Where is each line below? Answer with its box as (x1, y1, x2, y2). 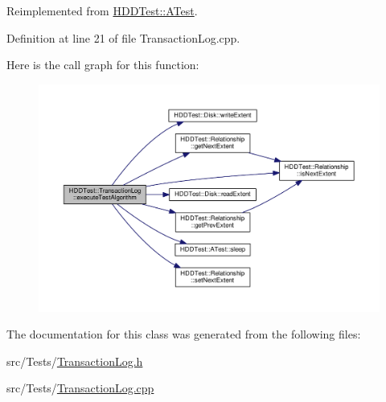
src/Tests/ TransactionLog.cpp (6, 379, 154, 396)
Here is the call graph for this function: (6, 56, 199, 73)
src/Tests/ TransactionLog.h (6, 352, 143, 369)
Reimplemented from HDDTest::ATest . (6, 2, 198, 18)
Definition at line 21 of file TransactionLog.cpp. (6, 29, 240, 46)
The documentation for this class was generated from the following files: (6, 326, 361, 343)
